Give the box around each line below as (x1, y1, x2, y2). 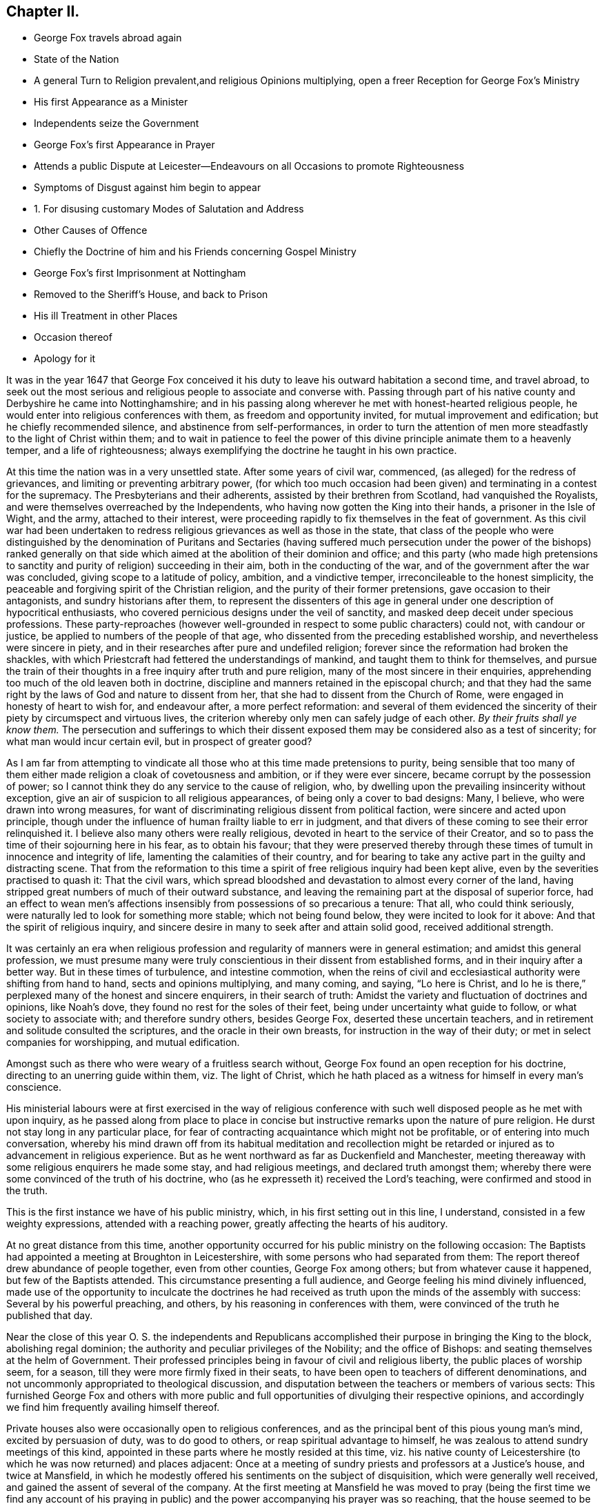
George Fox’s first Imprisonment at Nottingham (34, 267, 246, 279)
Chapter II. (6, 3, 80, 20)
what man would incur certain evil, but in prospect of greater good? (6, 735, 312, 748)
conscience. (6, 1081, 62, 1094)
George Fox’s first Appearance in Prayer (34, 139, 215, 151)
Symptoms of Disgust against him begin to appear (34, 181, 261, 194)
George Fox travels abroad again (34, 32, 182, 44)
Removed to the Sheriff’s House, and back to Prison (34, 288, 268, 301)
